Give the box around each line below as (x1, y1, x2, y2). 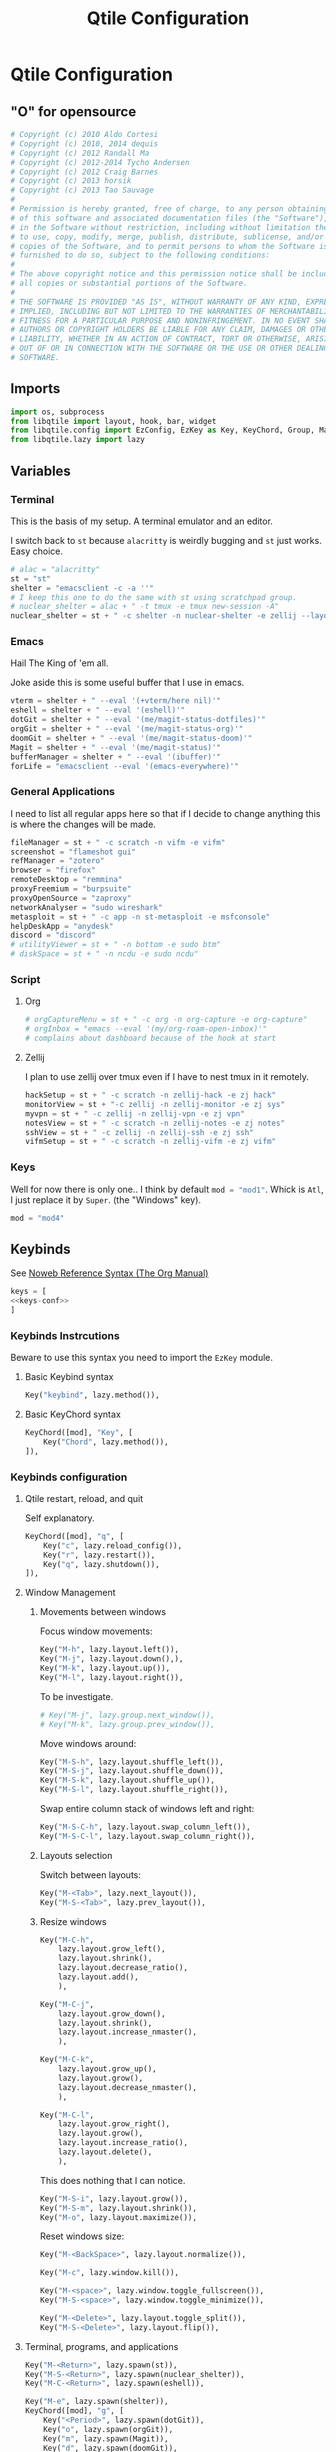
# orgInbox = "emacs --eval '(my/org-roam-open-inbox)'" (24, 1024, 268, 1034)
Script (10, 973, 41, 987)
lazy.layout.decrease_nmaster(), (58, 2082, 198, 2092)
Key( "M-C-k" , (39, 2055, 95, 2065)
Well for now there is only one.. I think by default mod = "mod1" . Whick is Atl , (10, 1183, 324, 1195)
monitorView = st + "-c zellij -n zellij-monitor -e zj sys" (24, 1099, 286, 1109)
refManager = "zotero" (10, 856, 105, 866)
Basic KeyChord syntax (24, 1408, 122, 1421)
